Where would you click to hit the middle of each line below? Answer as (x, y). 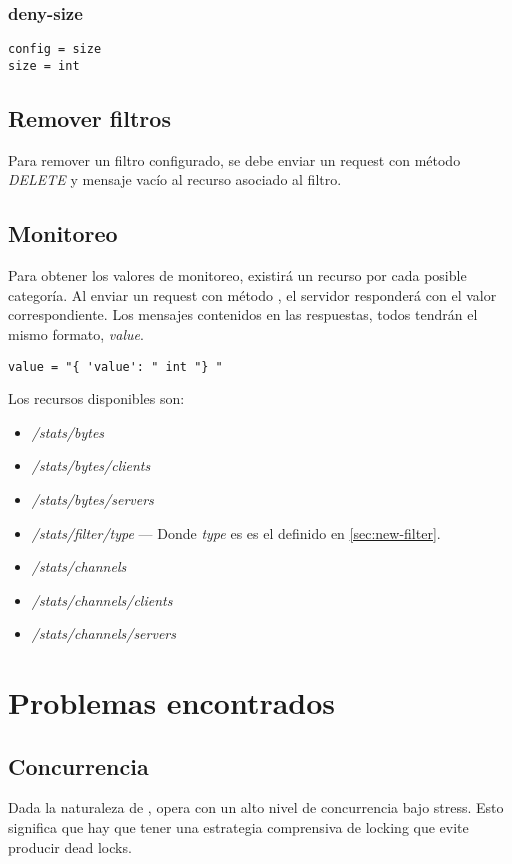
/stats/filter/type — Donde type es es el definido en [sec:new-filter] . (236, 532)
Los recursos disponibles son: (96, 398)
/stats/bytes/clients (91, 465)
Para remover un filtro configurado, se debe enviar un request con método (234, 159)
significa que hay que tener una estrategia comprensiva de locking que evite (238, 827)
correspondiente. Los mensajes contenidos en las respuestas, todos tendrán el (243, 314)
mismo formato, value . (76, 333)
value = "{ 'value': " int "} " (115, 366)
